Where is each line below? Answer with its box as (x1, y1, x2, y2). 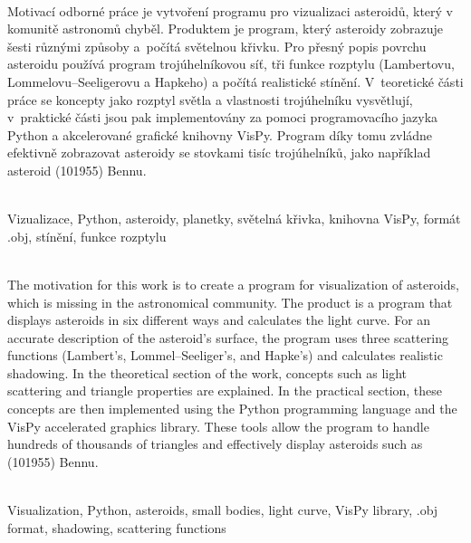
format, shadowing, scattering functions (7, 518, 226, 537)
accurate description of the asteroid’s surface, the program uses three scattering (7, 328, 448, 347)
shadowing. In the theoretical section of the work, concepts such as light (7, 363, 408, 382)
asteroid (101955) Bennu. (7, 160, 147, 179)
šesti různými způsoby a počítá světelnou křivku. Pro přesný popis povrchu (7, 36, 427, 55)
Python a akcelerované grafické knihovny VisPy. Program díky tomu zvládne (7, 125, 433, 144)
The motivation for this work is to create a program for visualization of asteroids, (7, 274, 459, 293)
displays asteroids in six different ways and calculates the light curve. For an (7, 310, 431, 329)
